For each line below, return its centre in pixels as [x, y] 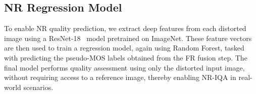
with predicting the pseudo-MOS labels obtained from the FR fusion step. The [126, 57]
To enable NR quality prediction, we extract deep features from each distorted [125, 28]
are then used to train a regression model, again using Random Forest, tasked [124, 48]
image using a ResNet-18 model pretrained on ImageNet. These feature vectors [128, 38]
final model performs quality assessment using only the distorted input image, [124, 67]
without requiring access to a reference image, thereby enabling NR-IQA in [120, 77]
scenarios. [38, 87]
